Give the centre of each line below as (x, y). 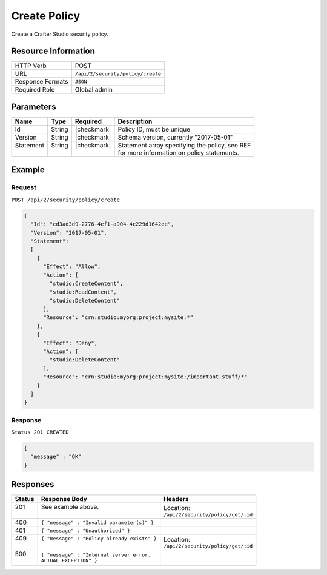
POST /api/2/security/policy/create (66, 200)
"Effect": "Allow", (72, 267)
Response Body (64, 499)
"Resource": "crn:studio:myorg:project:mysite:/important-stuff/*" (145, 377)
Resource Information (53, 51)
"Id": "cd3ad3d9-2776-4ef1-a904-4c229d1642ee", (102, 224)
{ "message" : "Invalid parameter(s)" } (97, 523)
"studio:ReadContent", (83, 292)
